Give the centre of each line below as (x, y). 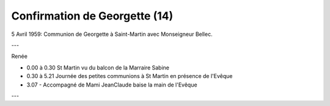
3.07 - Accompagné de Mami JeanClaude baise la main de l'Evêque (112, 85)
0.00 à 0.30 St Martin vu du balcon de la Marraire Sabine (98, 68)
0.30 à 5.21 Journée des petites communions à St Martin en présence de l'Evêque (130, 76)
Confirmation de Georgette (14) (92, 16)
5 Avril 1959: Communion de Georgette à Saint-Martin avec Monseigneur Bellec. (112, 34)
